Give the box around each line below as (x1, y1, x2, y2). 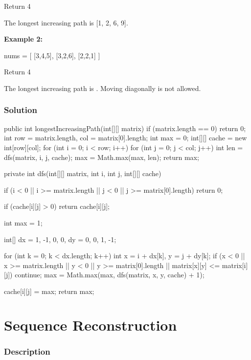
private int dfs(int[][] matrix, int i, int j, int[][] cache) (4, 168, 161, 179)
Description (4, 345, 50, 357)
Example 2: (4, 34, 43, 44)
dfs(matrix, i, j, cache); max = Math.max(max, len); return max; (4, 152, 199, 162)
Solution (4, 104, 37, 116)
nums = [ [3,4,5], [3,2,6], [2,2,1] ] (4, 50, 100, 60)
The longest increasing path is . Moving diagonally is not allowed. (4, 83, 201, 93)
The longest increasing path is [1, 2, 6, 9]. (4, 17, 128, 27)
